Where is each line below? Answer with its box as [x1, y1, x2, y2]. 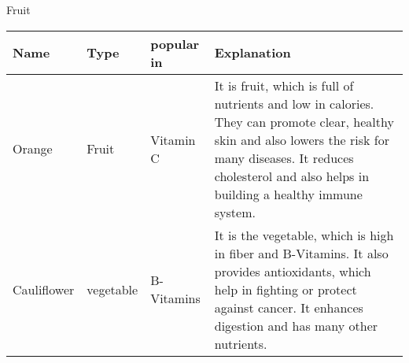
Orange [13, 139, 53, 158]
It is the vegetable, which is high [214, 225, 394, 244]
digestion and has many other [214, 316, 378, 335]
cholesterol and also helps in [214, 166, 370, 185]
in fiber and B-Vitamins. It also [214, 243, 389, 262]
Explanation [214, 43, 291, 62]
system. [214, 202, 256, 221]
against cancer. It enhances [214, 298, 363, 317]
